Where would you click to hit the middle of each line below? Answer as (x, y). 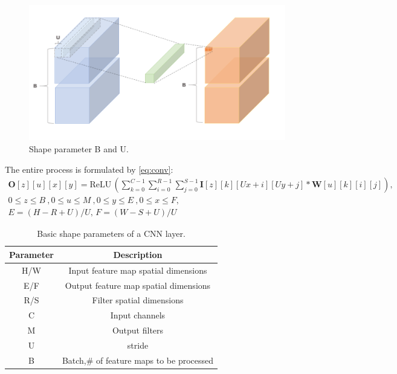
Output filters (138, 330)
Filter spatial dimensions (138, 300)
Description (138, 254)
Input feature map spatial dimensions (138, 270)
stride (138, 345)
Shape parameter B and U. (79, 149)
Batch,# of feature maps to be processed (138, 360)
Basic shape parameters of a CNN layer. (111, 234)
